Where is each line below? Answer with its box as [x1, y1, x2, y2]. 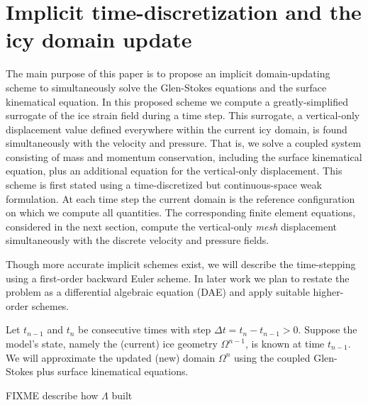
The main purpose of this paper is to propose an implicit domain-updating [6, 66, 330, 81]
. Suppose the [298, 322, 357, 337]
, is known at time [245, 336, 325, 350]
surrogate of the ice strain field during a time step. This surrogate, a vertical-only [6, 108, 360, 123]
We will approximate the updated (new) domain [6, 350, 216, 365]
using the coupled [234, 350, 311, 365]
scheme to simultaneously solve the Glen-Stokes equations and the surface [6, 79, 327, 94]
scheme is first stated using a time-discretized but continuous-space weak [6, 177, 322, 192]
